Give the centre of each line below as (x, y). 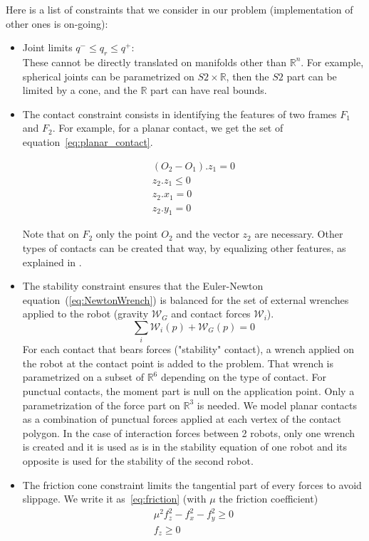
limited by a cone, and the (80, 90)
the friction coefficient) (269, 499)
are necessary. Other (299, 234)
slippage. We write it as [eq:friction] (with (114, 499)
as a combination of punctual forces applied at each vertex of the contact (182, 419)
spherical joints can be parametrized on (108, 76)
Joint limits (47, 47)
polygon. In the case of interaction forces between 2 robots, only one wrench (189, 432)
